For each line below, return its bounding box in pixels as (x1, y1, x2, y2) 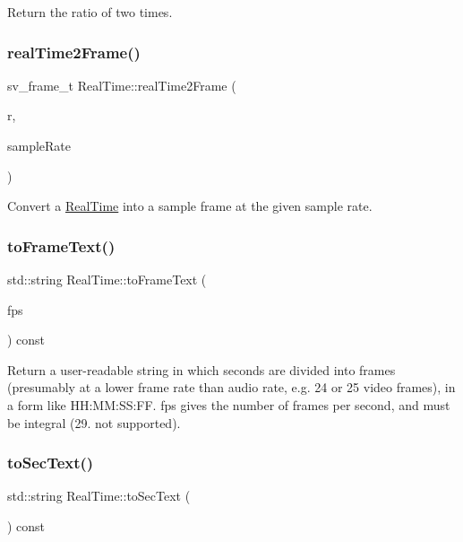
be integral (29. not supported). (7, 413, 181, 432)
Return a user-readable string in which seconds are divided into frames (7, 360, 396, 379)
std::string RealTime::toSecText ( (7, 486, 191, 505)
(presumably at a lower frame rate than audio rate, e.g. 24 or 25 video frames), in (7, 378, 456, 397)
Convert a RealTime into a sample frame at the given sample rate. (7, 197, 373, 215)
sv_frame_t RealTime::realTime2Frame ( (7, 75, 236, 94)
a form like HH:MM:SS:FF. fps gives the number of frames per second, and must (7, 395, 450, 414)
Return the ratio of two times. (7, 3, 173, 21)
